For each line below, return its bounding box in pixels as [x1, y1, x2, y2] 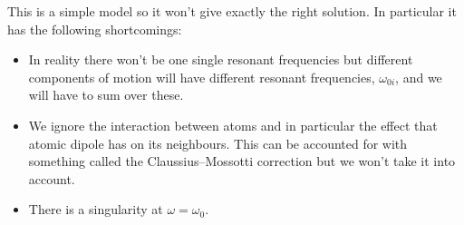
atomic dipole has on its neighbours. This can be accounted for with [28, 133, 408, 152]
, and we [395, 67, 442, 86]
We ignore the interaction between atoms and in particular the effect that [28, 115, 438, 134]
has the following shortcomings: [7, 19, 182, 38]
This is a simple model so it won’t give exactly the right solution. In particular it [7, 2, 457, 20]
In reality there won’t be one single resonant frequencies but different [28, 50, 413, 69]
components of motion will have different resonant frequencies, [28, 67, 375, 86]
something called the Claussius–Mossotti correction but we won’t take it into [28, 152, 456, 171]
